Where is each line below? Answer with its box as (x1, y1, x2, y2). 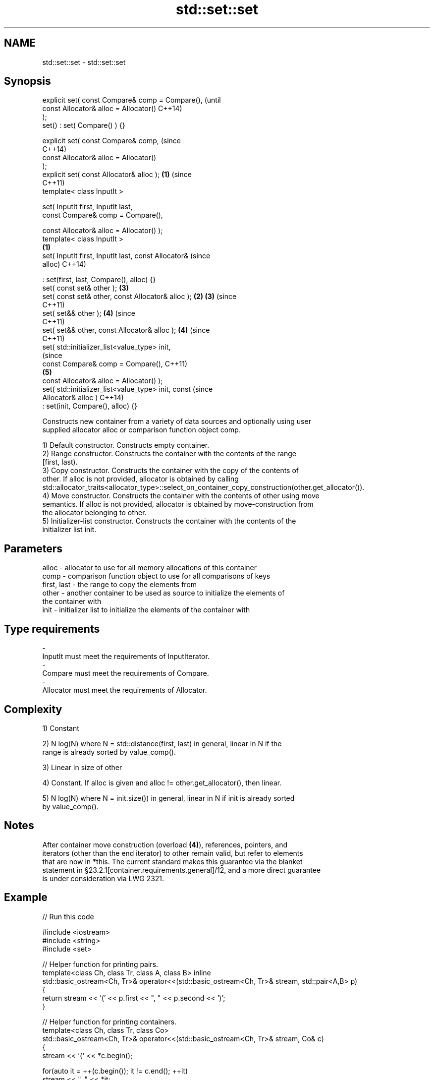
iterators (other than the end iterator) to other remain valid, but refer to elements (42, 848, 303, 857)
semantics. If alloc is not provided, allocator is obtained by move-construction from (42, 500, 314, 509)
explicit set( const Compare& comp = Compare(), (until (42, 96, 221, 105)
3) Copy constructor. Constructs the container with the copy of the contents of (42, 466, 299, 475)
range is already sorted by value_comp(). (42, 747, 176, 756)
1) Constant (42, 723, 79, 732)
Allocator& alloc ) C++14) (42, 393, 124, 402)
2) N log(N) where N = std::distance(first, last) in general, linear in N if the (42, 739, 282, 748)
